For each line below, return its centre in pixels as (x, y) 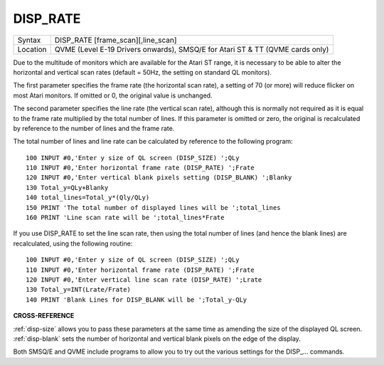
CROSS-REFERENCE (44, 316)
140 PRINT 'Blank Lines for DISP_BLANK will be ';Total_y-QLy (137, 300)
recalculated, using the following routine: (73, 243)
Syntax (29, 40)
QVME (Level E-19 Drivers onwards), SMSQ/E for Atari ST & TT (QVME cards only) (192, 49)
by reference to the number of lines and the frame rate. (94, 128)
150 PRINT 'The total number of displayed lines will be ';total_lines (153, 207)
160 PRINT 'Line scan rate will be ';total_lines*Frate (125, 218)
